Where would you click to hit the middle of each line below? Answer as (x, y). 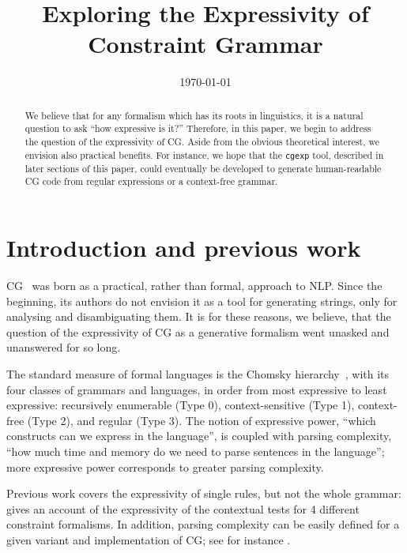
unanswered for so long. (64, 347)
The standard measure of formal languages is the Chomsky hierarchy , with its (198, 374)
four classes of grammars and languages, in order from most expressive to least (197, 389)
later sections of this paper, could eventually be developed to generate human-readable (203, 168)
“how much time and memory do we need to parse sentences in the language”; (196, 451)
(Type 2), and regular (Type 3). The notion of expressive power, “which (202, 420)
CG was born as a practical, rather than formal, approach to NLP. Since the (194, 286)
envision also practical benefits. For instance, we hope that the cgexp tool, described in (204, 154)
